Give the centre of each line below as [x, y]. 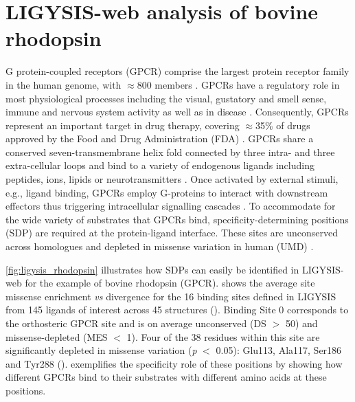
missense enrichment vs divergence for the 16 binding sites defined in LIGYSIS [171, 296]
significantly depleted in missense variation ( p [101, 350]
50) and [301, 323]
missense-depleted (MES [57, 336]
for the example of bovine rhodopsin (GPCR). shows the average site [170, 283]
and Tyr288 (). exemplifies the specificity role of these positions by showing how [174, 363]
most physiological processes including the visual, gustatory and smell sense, [166, 98]
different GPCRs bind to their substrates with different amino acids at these [166, 377]
